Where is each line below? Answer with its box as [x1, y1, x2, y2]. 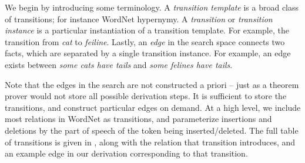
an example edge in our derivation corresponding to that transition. [5, 147, 248, 159]
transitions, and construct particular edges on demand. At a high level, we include [5, 101, 301, 113]
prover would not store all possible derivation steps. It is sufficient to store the [5, 90, 287, 102]
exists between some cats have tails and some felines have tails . [5, 58, 233, 70]
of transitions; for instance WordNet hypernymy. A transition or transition [5, 12, 273, 25]
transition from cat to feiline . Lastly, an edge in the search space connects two [5, 35, 285, 47]
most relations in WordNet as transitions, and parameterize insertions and [5, 113, 272, 125]
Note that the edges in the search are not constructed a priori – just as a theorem [5, 78, 299, 90]
